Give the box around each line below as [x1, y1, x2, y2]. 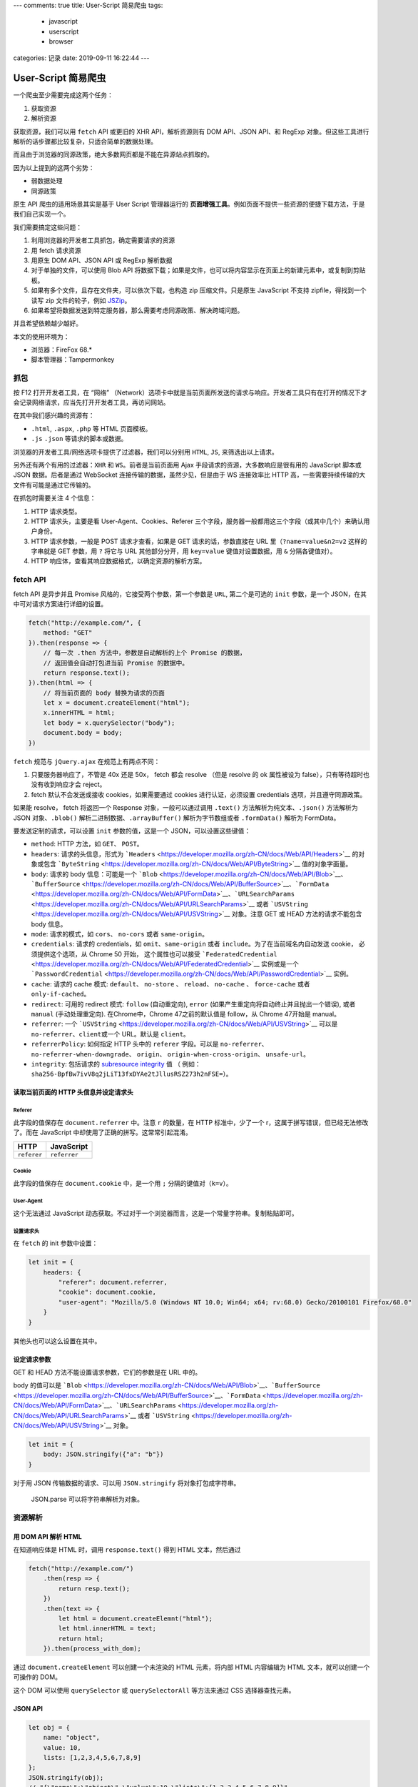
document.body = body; [43, 729, 123, 737]
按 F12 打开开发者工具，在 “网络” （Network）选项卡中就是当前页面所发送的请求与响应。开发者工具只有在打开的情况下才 [13, 388, 367, 397]
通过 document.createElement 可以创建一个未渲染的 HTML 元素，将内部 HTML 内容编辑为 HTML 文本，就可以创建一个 [13, 1663, 370, 1672]
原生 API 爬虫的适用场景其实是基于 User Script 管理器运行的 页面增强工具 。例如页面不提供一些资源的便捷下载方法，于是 [13, 199, 365, 208]
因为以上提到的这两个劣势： [13, 163, 95, 172]
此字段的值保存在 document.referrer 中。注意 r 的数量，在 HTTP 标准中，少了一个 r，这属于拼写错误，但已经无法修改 [13, 1118, 369, 1127]
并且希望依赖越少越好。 [13, 319, 82, 328]
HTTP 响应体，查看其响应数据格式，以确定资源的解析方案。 [31, 557, 206, 565]
